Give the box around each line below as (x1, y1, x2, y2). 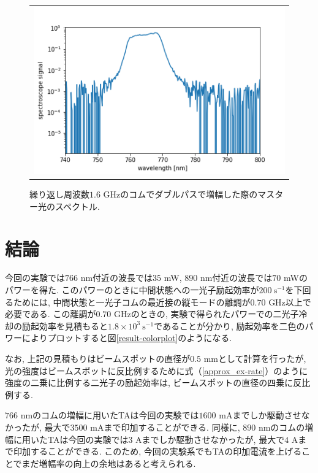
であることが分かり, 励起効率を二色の (154, 319, 305, 332)
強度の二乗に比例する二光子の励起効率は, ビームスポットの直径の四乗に (5, 376, 293, 389)
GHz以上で (268, 295, 311, 308)
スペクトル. (55, 199, 100, 212)
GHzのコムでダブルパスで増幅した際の (103, 188, 258, 201)
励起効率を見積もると (21, 319, 108, 332)
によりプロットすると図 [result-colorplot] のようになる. (21, 331, 232, 344)
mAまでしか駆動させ (219, 409, 301, 421)
